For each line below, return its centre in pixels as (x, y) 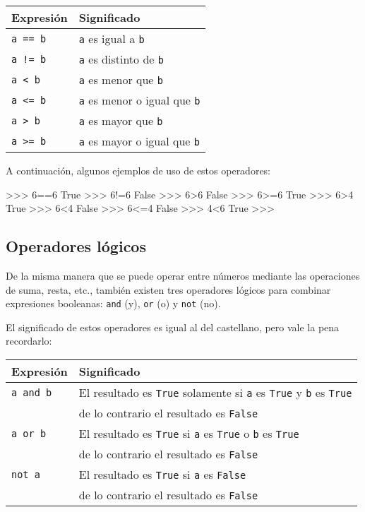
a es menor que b (121, 79)
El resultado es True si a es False (162, 475)
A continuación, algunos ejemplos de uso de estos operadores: (138, 170)
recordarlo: (29, 341)
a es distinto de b (121, 59)
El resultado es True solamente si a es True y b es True (215, 393)
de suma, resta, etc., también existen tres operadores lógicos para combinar (168, 289)
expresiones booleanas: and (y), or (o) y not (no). (113, 303)
